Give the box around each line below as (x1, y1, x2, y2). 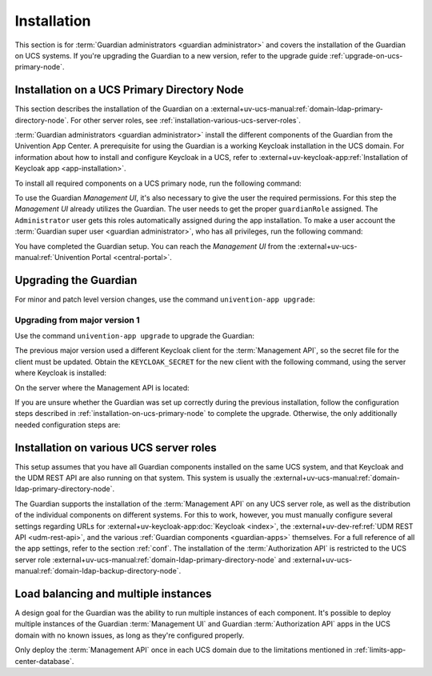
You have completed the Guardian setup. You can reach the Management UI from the (14, 241, 296, 251)
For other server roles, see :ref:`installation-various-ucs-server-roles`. (70, 115, 302, 125)
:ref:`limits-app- (354, 645, 406, 655)
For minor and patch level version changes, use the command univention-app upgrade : (14, 294, 315, 304)
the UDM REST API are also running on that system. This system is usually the (14, 473, 272, 482)
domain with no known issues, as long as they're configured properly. (14, 630, 245, 640)
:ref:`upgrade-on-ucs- (329, 50, 403, 60)
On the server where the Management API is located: (14, 382, 190, 392)
